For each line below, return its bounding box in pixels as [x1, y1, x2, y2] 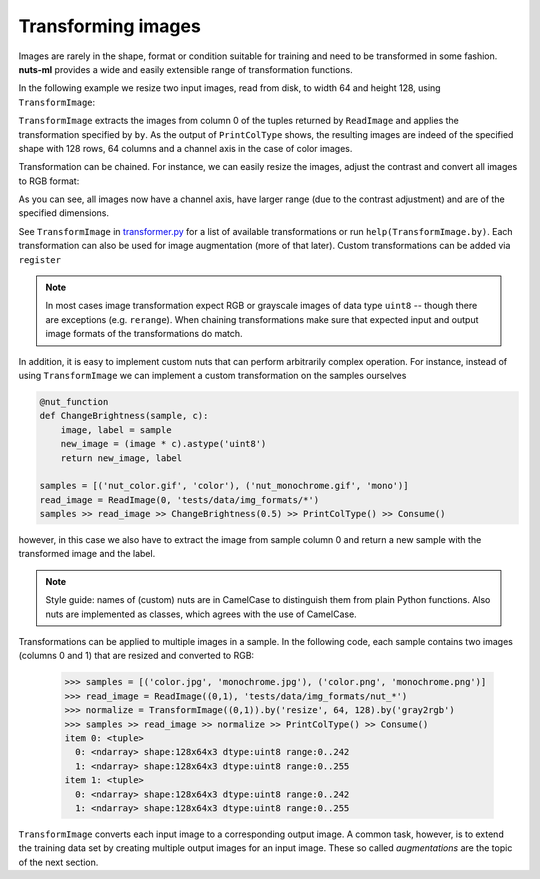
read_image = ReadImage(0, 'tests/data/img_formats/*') [39, 494, 320, 505]
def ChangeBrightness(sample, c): [39, 410, 209, 422]
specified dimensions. [18, 207, 110, 219]
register [18, 254, 62, 265]
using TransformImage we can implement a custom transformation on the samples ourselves [18, 369, 407, 381]
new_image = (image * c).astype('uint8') [60, 438, 267, 450]
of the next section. [18, 856, 99, 868]
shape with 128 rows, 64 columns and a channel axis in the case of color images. [18, 142, 353, 154]
